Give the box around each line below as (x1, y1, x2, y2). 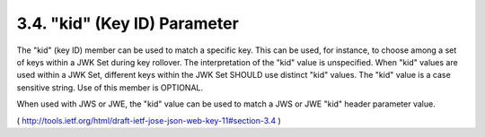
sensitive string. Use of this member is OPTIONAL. (16, 81, 204, 93)
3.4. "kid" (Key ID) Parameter (16, 13, 240, 33)
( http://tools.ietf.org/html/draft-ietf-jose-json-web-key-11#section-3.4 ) (16, 115, 282, 125)
